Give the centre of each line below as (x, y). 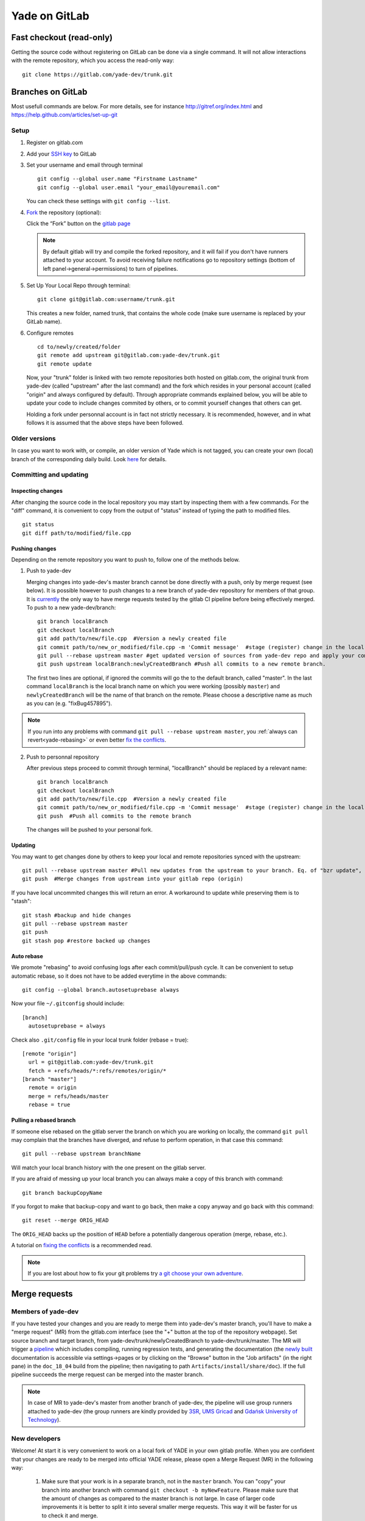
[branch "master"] (50, 1079)
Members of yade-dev (45, 1311)
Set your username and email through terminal (85, 165)
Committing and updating (50, 475)
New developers (36, 1438)
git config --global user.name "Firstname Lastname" (117, 179)
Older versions (33, 438)
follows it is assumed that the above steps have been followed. (105, 423)
